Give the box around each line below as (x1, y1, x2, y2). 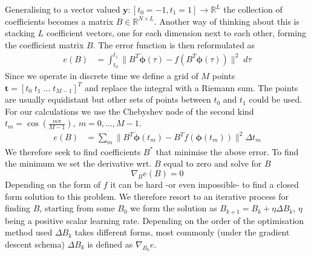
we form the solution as (130, 202, 217, 214)
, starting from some (39, 202, 115, 214)
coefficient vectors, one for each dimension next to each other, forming (46, 27, 306, 39)
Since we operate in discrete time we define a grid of (5, 69, 198, 82)
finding (5, 202, 31, 214)
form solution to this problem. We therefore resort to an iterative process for (5, 190, 289, 202)
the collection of (223, 3, 283, 15)
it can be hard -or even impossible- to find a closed (110, 178, 299, 190)
